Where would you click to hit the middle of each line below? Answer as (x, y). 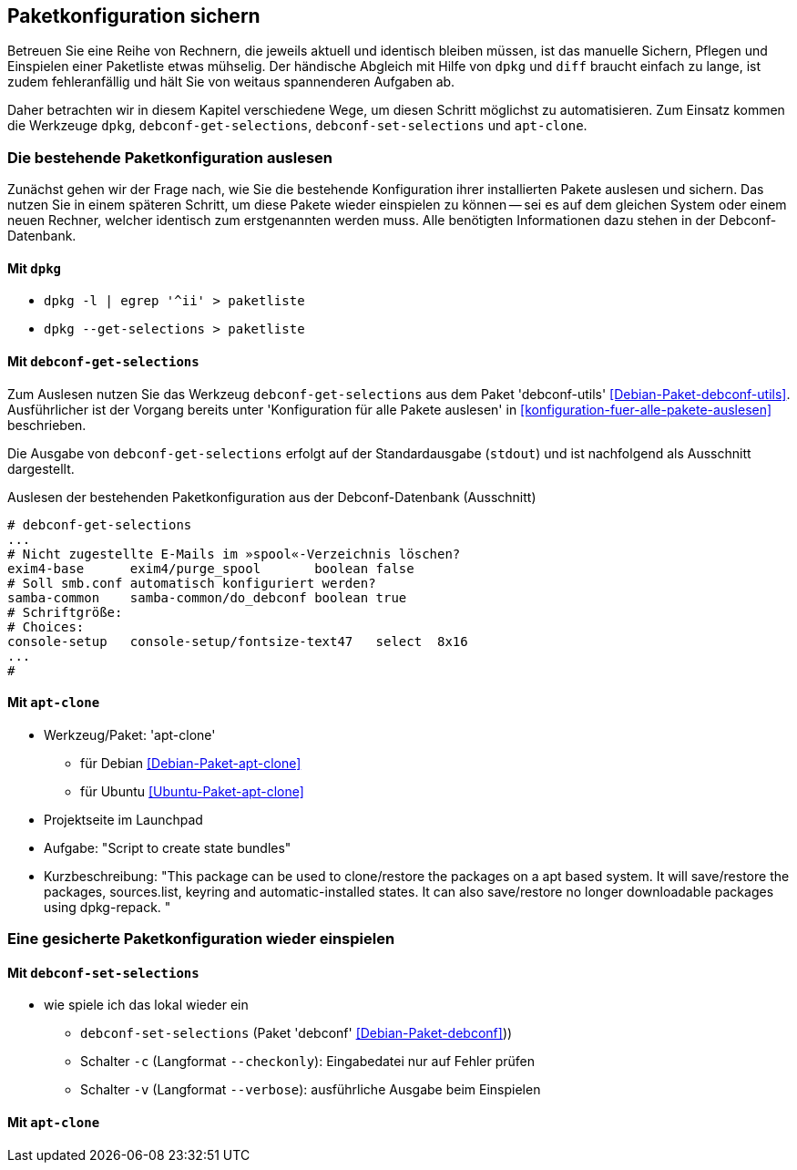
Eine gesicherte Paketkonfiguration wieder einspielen (201, 939)
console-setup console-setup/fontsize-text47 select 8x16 (238, 641)
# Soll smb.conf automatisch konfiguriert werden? (192, 583)
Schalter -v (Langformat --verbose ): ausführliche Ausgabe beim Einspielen (311, 1090)
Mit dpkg (34, 268)
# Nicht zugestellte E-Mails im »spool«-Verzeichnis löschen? (234, 554)
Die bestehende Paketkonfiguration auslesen (170, 157)
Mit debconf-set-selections (103, 972)
